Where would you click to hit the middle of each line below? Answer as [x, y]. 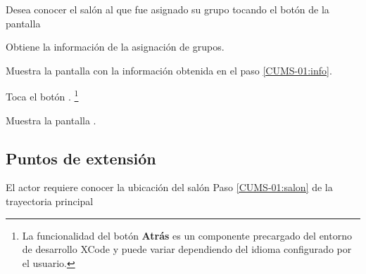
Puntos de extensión [81, 158]
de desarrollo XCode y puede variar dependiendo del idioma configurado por [187, 249]
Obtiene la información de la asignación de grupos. [115, 47]
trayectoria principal [50, 201]
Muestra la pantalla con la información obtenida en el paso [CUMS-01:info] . [169, 70]
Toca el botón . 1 [42, 96]
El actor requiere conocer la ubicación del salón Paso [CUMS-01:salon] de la [169, 187]
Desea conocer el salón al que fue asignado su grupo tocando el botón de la [168, 9]
